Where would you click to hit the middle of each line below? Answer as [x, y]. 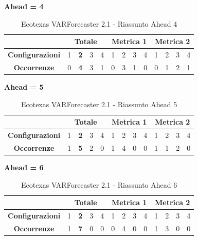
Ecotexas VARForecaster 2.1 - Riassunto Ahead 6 [99, 184]
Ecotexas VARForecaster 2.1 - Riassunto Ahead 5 [99, 104]
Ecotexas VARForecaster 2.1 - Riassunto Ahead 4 [99, 23]
